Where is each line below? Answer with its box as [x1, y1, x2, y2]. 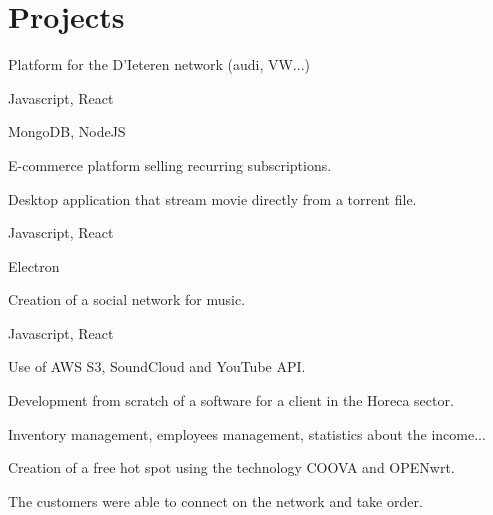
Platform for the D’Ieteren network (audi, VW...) [8, 54, 310, 75]
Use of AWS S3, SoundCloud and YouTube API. [8, 356, 306, 377]
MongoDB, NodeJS [8, 121, 126, 142]
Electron [8, 255, 60, 276]
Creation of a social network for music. [8, 289, 246, 310]
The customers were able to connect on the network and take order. [8, 490, 423, 511]
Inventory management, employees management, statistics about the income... [8, 423, 486, 444]
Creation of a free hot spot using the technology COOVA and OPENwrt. [8, 457, 455, 478]
